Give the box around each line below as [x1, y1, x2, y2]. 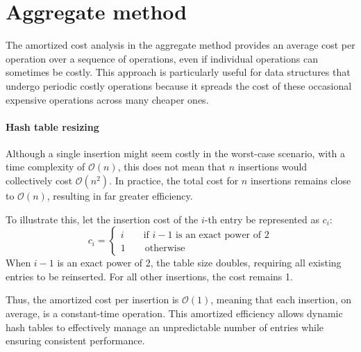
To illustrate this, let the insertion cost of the [6, 211, 199, 226]
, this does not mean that [117, 159, 226, 174]
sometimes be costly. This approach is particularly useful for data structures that [6, 65, 351, 79]
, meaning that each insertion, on [210, 292, 351, 307]
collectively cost [6, 173, 73, 188]
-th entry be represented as [204, 211, 319, 226]
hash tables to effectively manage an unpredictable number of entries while [6, 319, 324, 334]
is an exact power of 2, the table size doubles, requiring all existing [57, 255, 342, 270]
